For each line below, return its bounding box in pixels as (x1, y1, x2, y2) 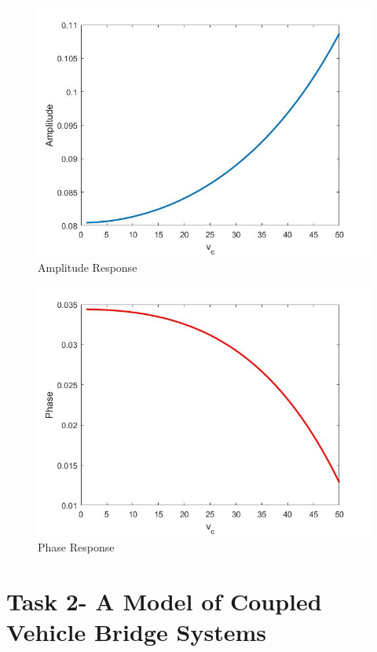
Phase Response (38, 538, 115, 555)
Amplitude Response (38, 258, 137, 275)
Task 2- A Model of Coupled (6, 584, 322, 617)
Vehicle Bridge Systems (6, 615, 266, 647)
